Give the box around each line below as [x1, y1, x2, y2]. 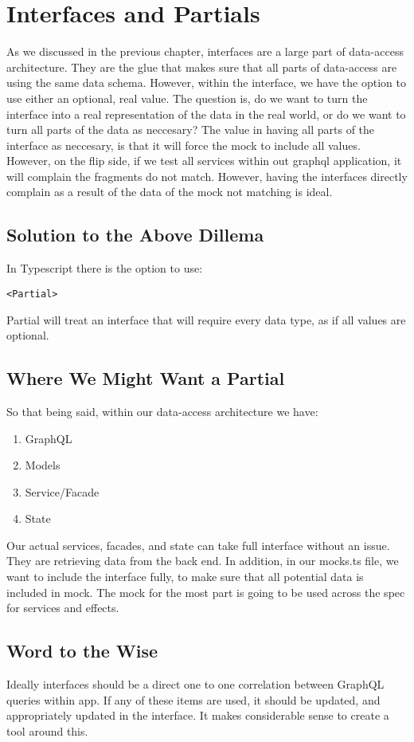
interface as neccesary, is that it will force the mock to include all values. [6, 136, 361, 153]
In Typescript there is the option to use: [6, 260, 203, 277]
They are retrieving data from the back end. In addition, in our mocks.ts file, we [6, 552, 399, 569]
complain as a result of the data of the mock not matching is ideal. [6, 183, 333, 200]
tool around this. [6, 722, 88, 739]
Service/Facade [25, 483, 100, 500]
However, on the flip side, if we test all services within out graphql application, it [6, 152, 402, 169]
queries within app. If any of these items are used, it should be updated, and [6, 691, 381, 708]
